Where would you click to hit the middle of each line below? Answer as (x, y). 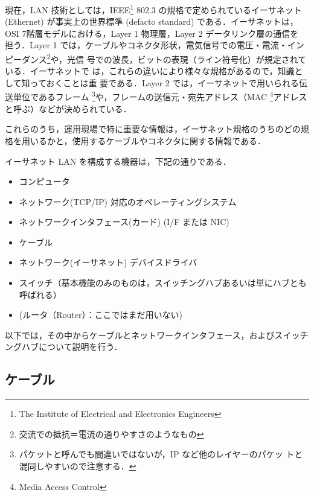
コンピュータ (44, 181)
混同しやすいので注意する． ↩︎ (78, 466)
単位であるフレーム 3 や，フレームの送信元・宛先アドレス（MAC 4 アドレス (160, 96)
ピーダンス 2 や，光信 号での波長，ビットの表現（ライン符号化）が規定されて (156, 58)
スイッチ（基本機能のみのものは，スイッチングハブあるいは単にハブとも (163, 283)
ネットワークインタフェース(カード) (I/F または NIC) (124, 222)
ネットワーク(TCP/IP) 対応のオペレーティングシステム (128, 201)
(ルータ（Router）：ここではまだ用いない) (101, 315)
